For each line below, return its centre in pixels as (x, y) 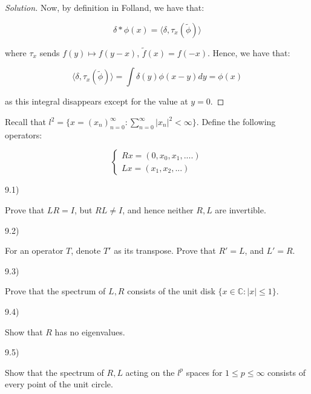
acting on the (150, 372)
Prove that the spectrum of (55, 291)
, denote (86, 250)
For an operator (34, 250)
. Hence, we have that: (249, 52)
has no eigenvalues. (90, 331)
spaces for (204, 372)
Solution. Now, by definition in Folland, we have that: (105, 7)
